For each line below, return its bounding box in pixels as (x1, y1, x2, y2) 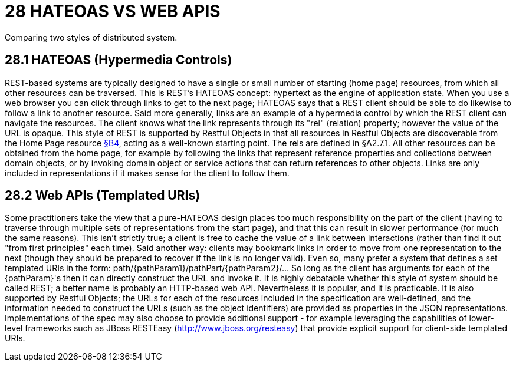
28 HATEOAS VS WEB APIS (5, 1, 221, 21)
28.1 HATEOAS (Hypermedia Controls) (5, 52, 232, 68)
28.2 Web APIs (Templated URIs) (5, 188, 201, 203)
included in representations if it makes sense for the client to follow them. (5, 167, 290, 178)
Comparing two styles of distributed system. (5, 32, 178, 42)
